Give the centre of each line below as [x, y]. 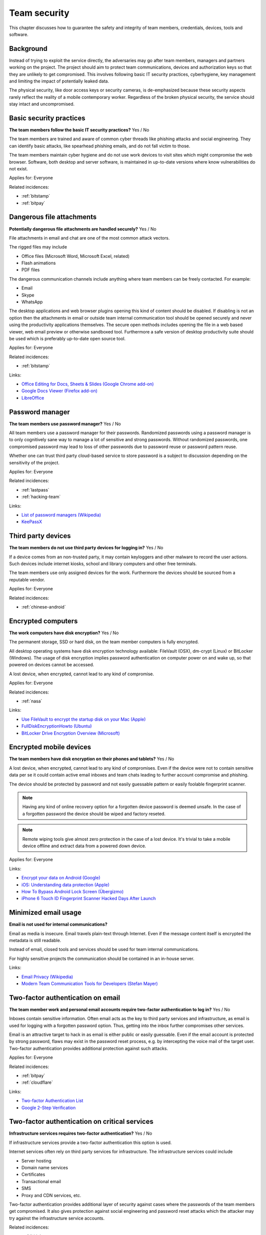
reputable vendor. [27, 579]
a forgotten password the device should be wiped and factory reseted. [94, 814]
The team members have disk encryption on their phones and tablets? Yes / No [92, 759]
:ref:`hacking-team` [41, 497]
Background [28, 49]
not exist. [18, 169]
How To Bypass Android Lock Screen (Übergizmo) [73, 891]
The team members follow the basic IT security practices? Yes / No [79, 130]
